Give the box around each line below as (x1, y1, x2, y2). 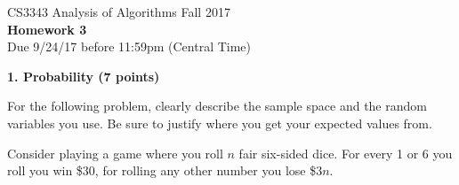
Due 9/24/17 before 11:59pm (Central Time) (7, 37, 252, 56)
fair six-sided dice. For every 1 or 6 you (238, 143, 453, 162)
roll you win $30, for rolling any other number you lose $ (7, 161, 317, 180)
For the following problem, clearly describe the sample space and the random (7, 96, 427, 115)
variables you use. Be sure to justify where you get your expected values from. (7, 113, 432, 132)
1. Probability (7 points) (7, 66, 160, 85)
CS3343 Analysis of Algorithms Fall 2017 (7, 3, 230, 20)
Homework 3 (7, 19, 87, 38)
